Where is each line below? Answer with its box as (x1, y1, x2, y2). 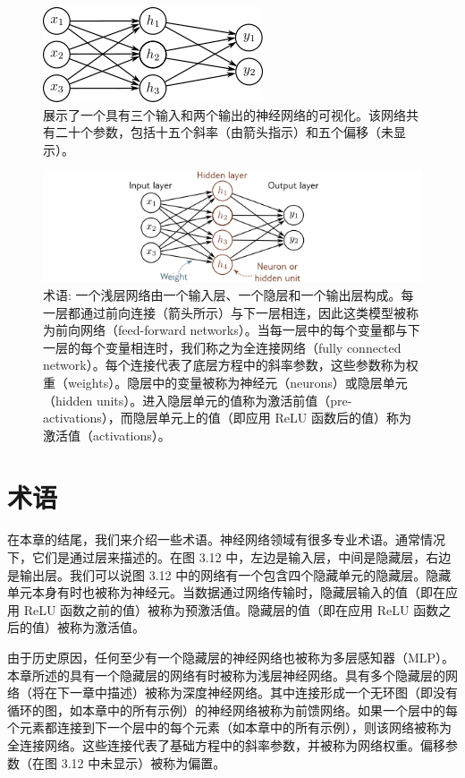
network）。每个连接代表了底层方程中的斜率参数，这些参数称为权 (43, 355, 418, 374)
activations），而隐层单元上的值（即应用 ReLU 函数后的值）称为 (43, 408, 411, 427)
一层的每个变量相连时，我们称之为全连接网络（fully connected (43, 338, 402, 356)
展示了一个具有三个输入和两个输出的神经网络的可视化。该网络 (43, 105, 406, 124)
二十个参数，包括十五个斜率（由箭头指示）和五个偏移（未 (55, 123, 393, 141)
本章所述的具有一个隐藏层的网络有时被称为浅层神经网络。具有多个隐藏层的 (7, 665, 445, 684)
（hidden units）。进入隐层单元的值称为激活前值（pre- (43, 390, 352, 409)
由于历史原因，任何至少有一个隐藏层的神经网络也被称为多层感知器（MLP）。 (7, 648, 455, 666)
